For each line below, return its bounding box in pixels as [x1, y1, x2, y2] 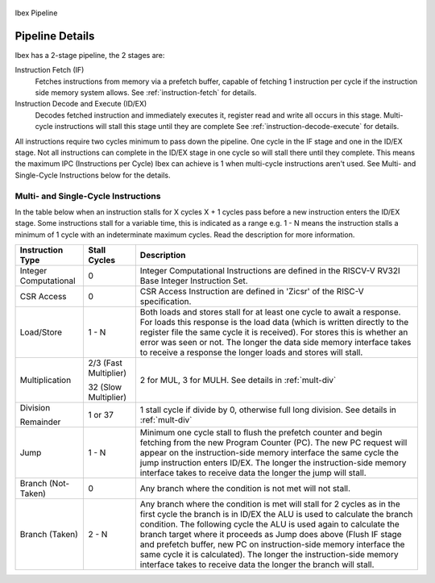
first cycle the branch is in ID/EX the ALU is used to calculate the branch [139, 509, 413, 520]
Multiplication [19, 375, 72, 386]
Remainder [19, 416, 61, 427]
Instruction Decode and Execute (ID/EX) [14, 99, 147, 109]
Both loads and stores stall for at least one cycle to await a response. [139, 306, 401, 318]
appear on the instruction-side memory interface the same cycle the [139, 448, 399, 459]
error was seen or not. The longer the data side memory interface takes [139, 337, 412, 348]
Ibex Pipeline [14, 8, 58, 18]
